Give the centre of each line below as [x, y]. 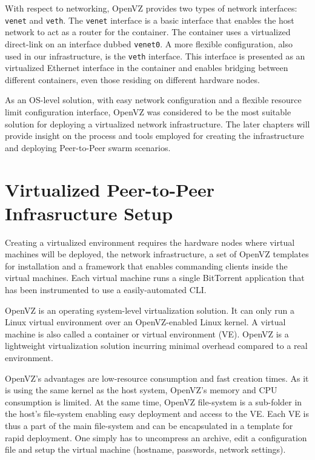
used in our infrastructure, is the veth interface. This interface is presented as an [155, 56]
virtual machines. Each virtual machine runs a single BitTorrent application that [155, 278]
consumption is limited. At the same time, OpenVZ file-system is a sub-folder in [154, 401]
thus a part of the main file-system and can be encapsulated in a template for [149, 425]
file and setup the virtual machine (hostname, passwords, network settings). [145, 449]
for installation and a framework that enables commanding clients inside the [146, 266]
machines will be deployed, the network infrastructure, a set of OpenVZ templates [157, 254]
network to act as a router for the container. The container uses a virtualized [148, 32]
